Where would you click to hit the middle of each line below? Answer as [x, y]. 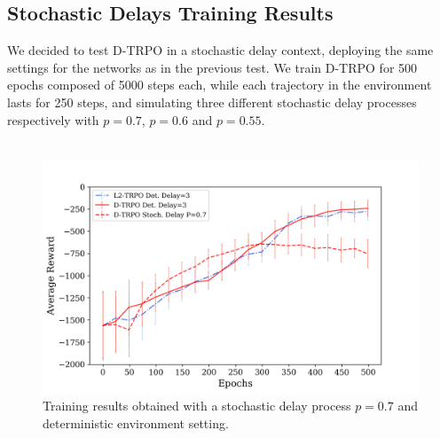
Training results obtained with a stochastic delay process [197, 406]
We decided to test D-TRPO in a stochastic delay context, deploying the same [220, 50]
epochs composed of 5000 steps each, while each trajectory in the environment [220, 85]
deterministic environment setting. [136, 422]
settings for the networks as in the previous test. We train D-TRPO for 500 [212, 67]
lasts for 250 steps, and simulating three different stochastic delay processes [212, 102]
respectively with [53, 119]
